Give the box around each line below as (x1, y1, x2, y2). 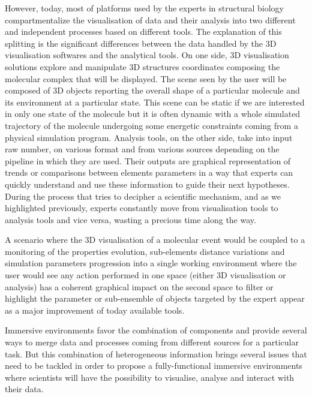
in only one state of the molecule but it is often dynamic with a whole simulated (5, 107, 301, 120)
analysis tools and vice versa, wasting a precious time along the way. (5, 213, 256, 225)
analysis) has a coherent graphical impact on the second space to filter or (5, 280, 274, 293)
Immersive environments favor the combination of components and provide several (5, 324, 307, 336)
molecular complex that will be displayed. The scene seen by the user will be (5, 72, 287, 85)
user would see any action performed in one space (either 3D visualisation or (5, 269, 286, 281)
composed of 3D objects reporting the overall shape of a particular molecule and (5, 84, 300, 97)
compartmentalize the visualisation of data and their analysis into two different (5, 13, 296, 26)
